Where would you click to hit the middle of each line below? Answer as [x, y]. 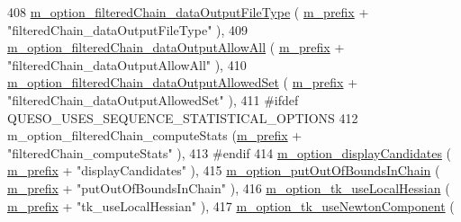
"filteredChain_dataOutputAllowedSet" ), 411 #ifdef [153, 99]
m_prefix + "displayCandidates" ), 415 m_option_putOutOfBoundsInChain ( [224, 170]
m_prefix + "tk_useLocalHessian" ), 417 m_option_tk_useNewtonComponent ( [231, 205]
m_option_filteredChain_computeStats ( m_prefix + [155, 135]
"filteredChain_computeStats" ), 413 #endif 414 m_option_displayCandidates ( [230, 152]
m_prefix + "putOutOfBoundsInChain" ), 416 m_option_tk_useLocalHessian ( [229, 187]
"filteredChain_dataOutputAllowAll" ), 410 [127, 64]
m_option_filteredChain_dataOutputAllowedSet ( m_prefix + [183, 82]
